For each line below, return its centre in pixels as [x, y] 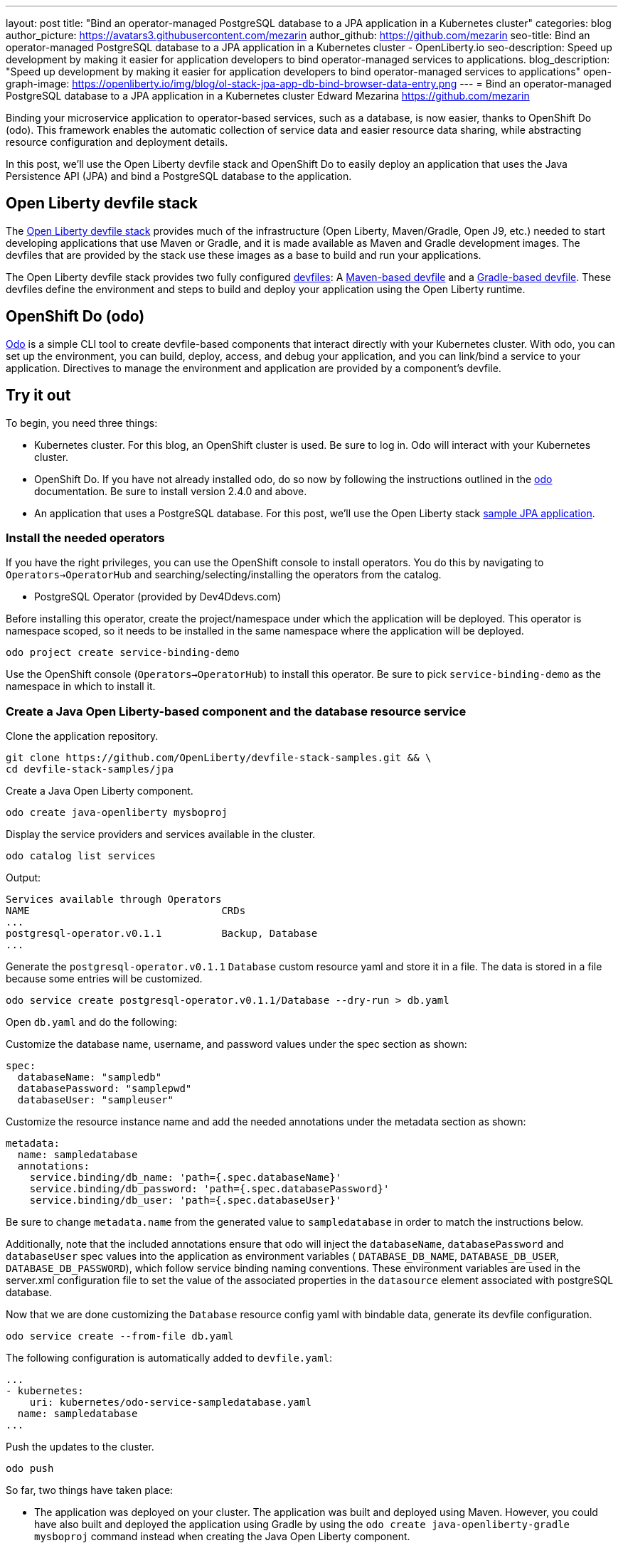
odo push [30, 1469]
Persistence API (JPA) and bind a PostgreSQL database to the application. [179, 176]
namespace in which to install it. [81, 686]
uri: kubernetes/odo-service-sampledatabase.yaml [170, 1403]
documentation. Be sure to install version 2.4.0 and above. [171, 491]
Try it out [38, 396]
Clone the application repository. [82, 736]
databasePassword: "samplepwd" [105, 1089]
